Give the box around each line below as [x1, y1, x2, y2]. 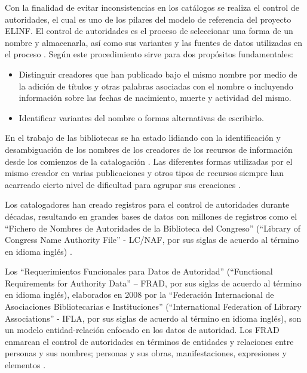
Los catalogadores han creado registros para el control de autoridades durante [5, 198, 290, 211]
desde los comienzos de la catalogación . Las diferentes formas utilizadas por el [5, 155, 293, 167]
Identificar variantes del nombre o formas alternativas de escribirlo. [19, 111, 264, 124]
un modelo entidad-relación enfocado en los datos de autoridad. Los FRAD [5, 323, 280, 336]
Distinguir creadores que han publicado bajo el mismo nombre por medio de [19, 67, 297, 80]
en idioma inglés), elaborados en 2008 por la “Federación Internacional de [5, 288, 274, 301]
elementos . [5, 359, 46, 371]
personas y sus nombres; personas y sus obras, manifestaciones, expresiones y [5, 347, 287, 359]
